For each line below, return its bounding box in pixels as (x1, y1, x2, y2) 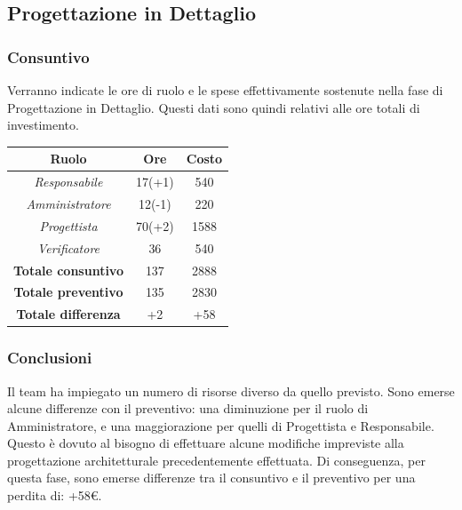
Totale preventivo (13, 283, 123, 301)
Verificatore (36, 238, 100, 257)
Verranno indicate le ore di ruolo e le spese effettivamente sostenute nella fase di (7, 81, 443, 99)
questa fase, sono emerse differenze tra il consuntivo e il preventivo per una (7, 468, 416, 487)
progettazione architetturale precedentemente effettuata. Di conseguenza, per (7, 450, 426, 469)
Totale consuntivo (13, 260, 123, 279)
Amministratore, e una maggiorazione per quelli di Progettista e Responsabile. (7, 416, 434, 434)
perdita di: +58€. (7, 486, 102, 505)
